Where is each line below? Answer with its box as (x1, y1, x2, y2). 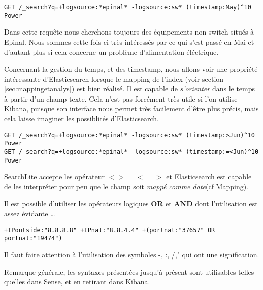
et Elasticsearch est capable (166, 171, 252, 182)
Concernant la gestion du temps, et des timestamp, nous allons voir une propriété (4, 63, 258, 74)
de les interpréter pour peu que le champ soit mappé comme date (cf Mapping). (4, 181, 249, 191)
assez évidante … (4, 208, 55, 219)
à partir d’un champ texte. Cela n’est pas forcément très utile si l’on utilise (4, 93, 238, 104)
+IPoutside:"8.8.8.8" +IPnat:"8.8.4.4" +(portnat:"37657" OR (4, 226, 215, 234)
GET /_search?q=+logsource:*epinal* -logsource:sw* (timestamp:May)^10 (4, 4, 251, 11)
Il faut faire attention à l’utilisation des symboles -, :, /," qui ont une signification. (4, 249, 259, 260)
